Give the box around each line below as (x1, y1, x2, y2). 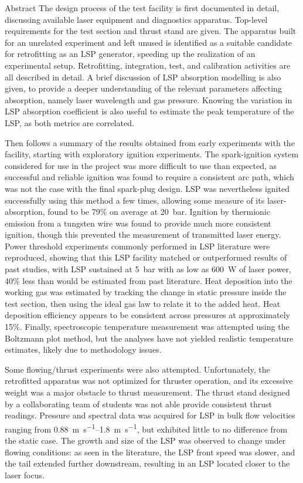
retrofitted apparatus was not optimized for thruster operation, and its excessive (5, 374, 293, 387)
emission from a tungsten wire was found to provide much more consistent (5, 217, 271, 229)
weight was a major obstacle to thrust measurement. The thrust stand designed (5, 386, 290, 398)
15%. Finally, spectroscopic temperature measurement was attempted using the (5, 320, 290, 333)
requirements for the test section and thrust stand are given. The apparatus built (5, 25, 297, 37)
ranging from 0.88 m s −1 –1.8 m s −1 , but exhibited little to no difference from (5, 421, 288, 435)
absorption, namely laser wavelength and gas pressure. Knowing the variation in (5, 93, 292, 106)
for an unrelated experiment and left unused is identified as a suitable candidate (5, 36, 292, 48)
